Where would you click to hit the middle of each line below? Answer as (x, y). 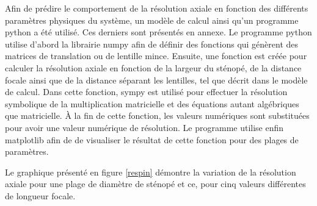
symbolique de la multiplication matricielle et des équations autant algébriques (152, 103)
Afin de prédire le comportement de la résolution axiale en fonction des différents (157, 8)
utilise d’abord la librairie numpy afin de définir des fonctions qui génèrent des (152, 44)
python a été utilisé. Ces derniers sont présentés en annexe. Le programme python (158, 32)
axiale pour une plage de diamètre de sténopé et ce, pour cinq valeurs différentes (155, 184)
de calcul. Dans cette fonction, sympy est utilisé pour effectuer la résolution (146, 92)
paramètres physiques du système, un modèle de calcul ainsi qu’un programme (152, 20)
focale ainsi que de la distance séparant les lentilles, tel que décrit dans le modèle (156, 80)
